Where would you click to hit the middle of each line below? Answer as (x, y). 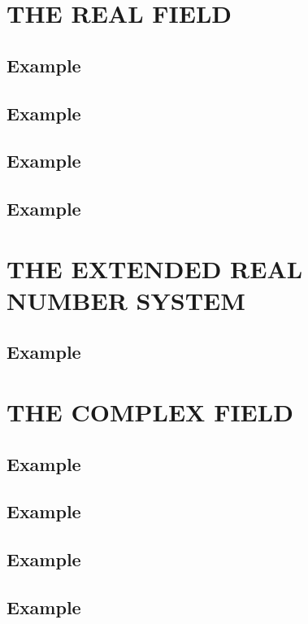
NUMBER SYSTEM (126, 300)
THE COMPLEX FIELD (150, 412)
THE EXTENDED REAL (155, 268)
